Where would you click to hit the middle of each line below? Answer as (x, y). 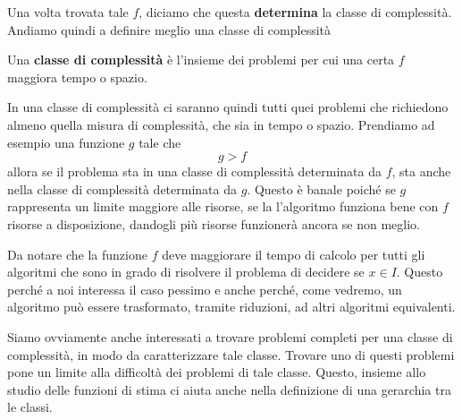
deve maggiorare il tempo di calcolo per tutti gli (294, 254)
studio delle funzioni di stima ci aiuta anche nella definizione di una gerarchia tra (229, 389)
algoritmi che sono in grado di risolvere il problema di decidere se (186, 272)
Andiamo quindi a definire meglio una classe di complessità (169, 29)
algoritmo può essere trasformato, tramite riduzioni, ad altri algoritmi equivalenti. (231, 307)
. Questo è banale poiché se (321, 188)
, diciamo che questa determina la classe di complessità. (295, 12)
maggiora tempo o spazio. (77, 77)
